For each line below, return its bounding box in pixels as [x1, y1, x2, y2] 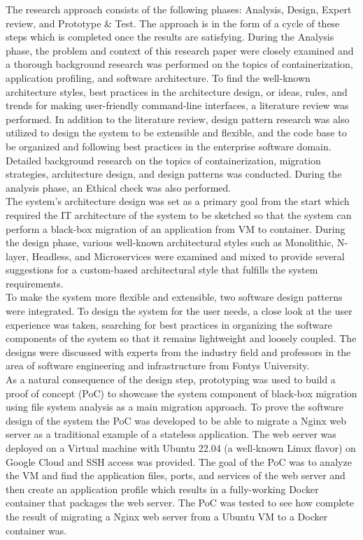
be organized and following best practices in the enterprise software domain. [6, 138, 332, 153]
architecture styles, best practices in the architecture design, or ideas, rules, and [6, 84, 348, 99]
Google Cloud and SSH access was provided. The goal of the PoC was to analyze [6, 454, 352, 469]
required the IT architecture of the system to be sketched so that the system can [6, 207, 352, 222]
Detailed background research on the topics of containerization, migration [6, 152, 321, 167]
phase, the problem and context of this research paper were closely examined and [6, 43, 354, 57]
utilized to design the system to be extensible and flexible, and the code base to [6, 125, 347, 140]
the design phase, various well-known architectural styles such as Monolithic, [6, 235, 334, 250]
